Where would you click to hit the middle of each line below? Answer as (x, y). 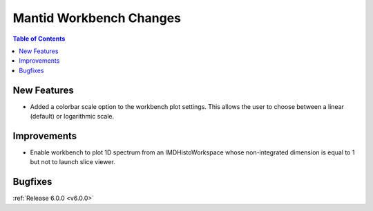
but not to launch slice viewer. (73, 162)
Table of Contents (39, 39)
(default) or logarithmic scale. (72, 117)
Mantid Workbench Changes (97, 18)
